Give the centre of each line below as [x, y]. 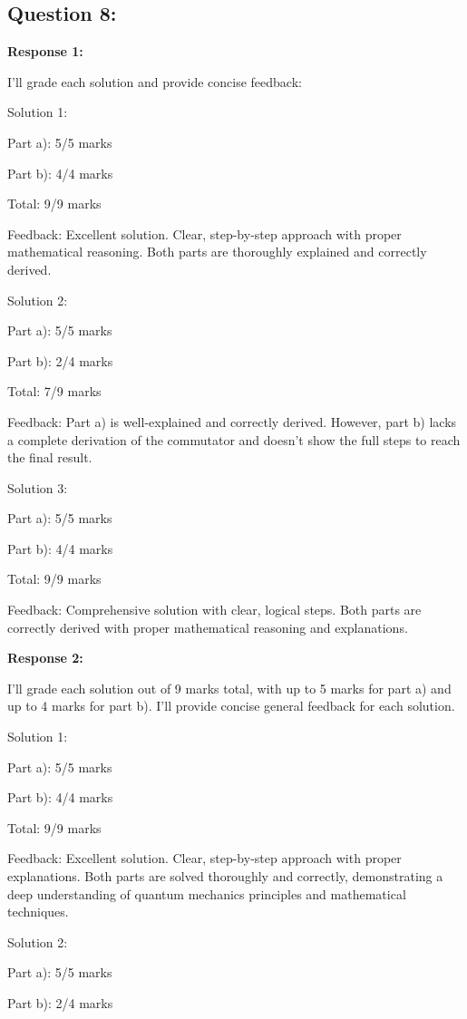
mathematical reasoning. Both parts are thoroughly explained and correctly [217, 252]
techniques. [38, 912]
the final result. [50, 457]
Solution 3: [38, 487]
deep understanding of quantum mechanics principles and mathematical [207, 893]
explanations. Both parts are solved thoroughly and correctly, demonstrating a [225, 876]
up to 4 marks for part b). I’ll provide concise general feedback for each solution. [231, 706]
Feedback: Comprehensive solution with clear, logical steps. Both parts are [214, 610]
